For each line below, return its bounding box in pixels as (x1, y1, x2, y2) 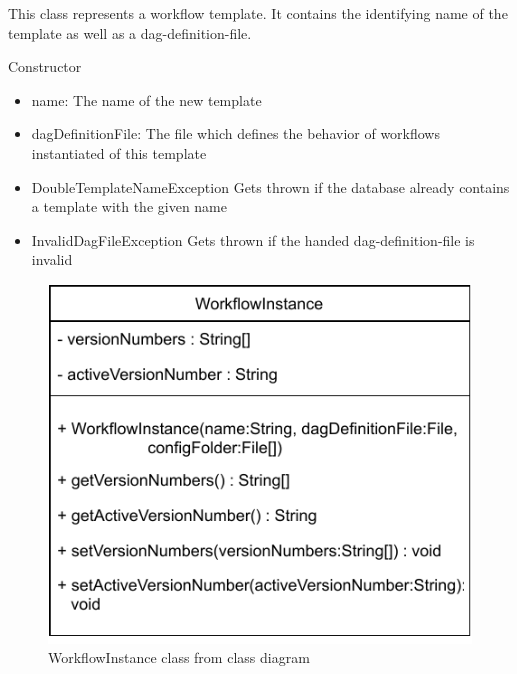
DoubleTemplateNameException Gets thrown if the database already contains (31, 176, 510, 197)
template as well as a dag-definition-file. (8, 22, 252, 43)
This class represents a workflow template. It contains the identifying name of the (8, 3, 508, 23)
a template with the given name (31, 196, 227, 217)
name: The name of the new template (31, 89, 262, 110)
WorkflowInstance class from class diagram (48, 647, 310, 668)
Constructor (8, 56, 82, 77)
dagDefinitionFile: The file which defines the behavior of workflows (31, 123, 440, 144)
